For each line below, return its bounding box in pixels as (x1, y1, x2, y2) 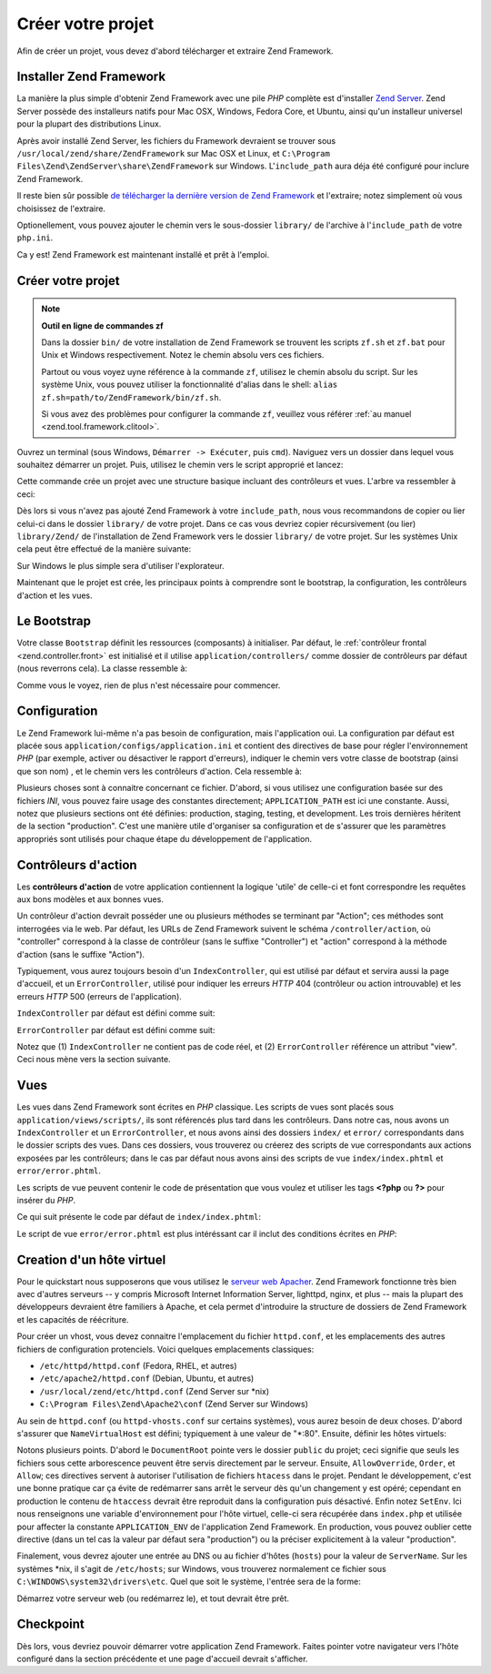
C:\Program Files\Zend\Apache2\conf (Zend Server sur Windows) (39, 1398, 308, 1410)
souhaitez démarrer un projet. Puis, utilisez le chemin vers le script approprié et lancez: (16, 460, 344, 471)
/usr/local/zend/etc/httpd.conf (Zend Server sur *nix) (39, 1385, 270, 1396)
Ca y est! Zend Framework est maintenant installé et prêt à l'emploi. (16, 249, 270, 259)
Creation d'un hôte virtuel (16, 1252, 166, 1267)
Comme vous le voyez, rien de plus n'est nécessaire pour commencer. (16, 679, 281, 691)
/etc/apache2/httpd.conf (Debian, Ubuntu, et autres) (39, 1373, 255, 1384)
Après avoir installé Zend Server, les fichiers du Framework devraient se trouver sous (16, 135, 336, 146)
